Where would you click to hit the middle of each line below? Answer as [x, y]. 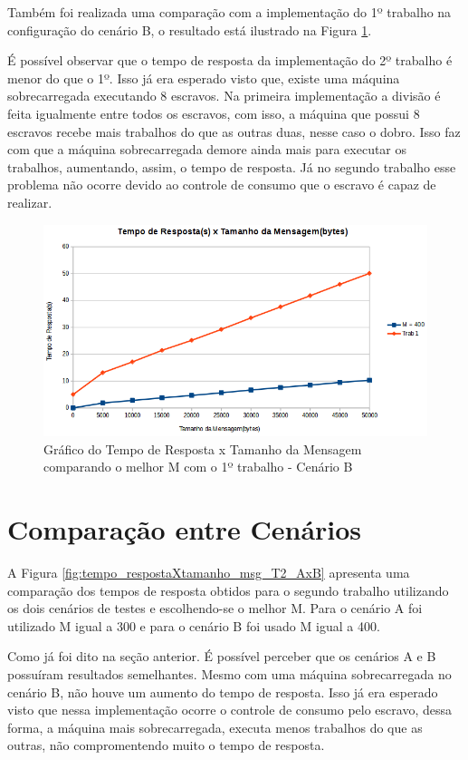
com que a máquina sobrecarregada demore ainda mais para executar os [207, 149]
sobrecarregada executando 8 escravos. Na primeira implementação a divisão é [224, 96]
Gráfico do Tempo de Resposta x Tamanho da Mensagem [203, 448]
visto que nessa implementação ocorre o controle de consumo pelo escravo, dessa [229, 710]
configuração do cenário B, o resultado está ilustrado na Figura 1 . [190, 29]
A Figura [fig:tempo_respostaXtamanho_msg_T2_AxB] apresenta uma [209, 573]
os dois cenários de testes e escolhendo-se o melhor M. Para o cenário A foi [215, 608]
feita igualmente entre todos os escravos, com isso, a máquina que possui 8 [214, 113]
